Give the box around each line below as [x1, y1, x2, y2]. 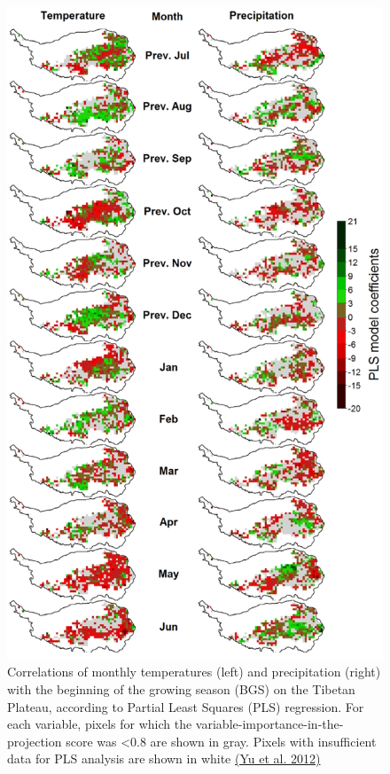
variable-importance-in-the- [195, 715, 344, 733]
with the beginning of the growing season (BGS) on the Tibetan [7, 680, 355, 699]
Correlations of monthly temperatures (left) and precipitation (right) [7, 662, 381, 681]
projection [7, 731, 62, 750]
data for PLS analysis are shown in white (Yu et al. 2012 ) [7, 749, 321, 768]
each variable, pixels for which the [7, 715, 192, 733]
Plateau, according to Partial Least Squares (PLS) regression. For [7, 697, 364, 715]
